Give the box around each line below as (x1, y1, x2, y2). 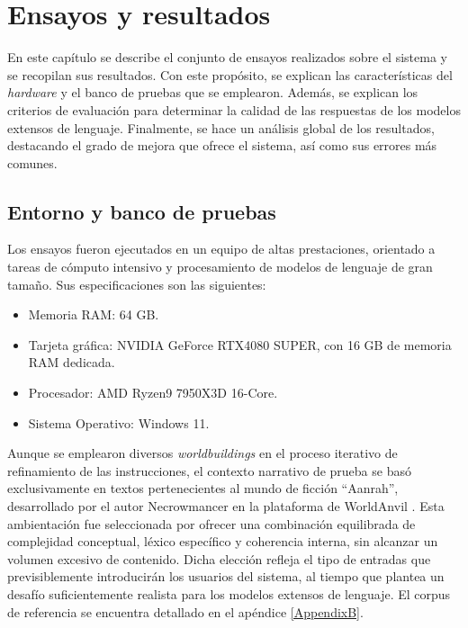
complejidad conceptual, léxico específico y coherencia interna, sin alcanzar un (7, 532, 438, 551)
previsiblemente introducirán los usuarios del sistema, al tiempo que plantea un (7, 567, 445, 586)
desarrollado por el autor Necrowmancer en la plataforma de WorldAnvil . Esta (7, 497, 445, 516)
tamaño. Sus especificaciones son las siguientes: (7, 274, 266, 293)
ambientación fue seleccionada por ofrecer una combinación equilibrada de (7, 514, 416, 533)
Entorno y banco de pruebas (7, 197, 276, 225)
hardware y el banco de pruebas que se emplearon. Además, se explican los (7, 83, 418, 102)
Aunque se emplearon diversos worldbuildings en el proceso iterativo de (7, 444, 398, 462)
